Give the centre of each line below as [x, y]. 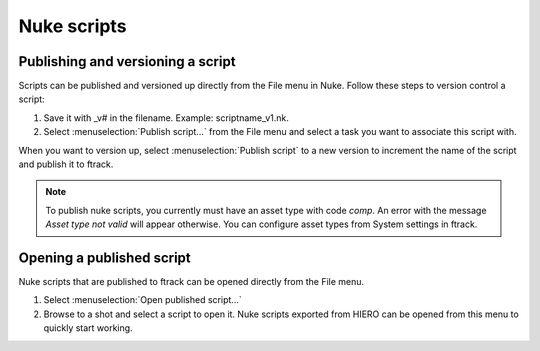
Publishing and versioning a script [127, 61]
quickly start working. [88, 328]
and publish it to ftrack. [66, 164]
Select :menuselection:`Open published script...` [142, 300]
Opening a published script [105, 258]
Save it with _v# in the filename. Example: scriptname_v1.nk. [166, 117]
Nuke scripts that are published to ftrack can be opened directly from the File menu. [191, 282]
